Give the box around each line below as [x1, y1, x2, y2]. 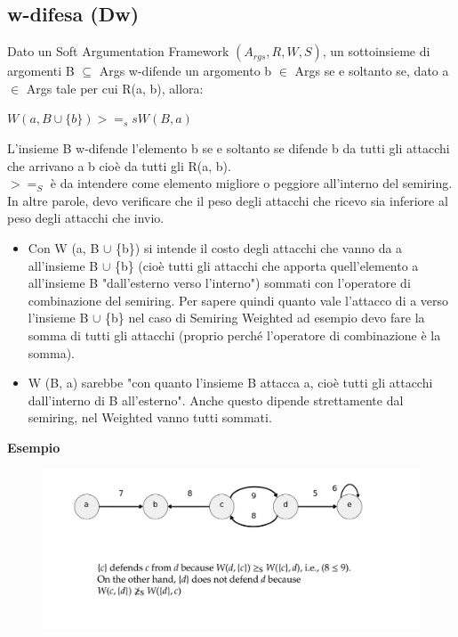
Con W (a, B [28, 238, 100, 257]
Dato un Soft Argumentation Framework [7, 42, 229, 61]
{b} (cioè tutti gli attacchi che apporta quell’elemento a [114, 256, 419, 274]
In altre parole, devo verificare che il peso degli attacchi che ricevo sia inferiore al [7, 191, 448, 209]
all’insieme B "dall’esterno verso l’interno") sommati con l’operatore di [28, 274, 411, 292]
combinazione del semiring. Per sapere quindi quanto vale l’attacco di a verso [28, 290, 449, 309]
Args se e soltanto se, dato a [294, 61, 449, 80]
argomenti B [7, 61, 75, 80]
